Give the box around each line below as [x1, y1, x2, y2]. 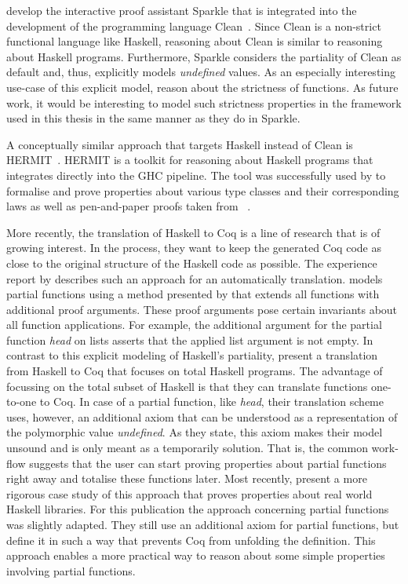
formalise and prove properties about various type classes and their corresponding [6, 182, 399, 199]
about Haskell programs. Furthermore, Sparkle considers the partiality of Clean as [6, 48, 402, 64]
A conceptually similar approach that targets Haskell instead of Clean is [6, 136, 353, 152]
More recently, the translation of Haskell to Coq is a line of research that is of [6, 224, 381, 240]
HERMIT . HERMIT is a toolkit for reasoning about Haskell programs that [6, 151, 373, 168]
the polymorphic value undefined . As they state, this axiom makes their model [6, 424, 383, 440]
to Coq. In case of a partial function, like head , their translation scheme [39, 393, 384, 410]
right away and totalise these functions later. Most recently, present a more [6, 470, 367, 487]
